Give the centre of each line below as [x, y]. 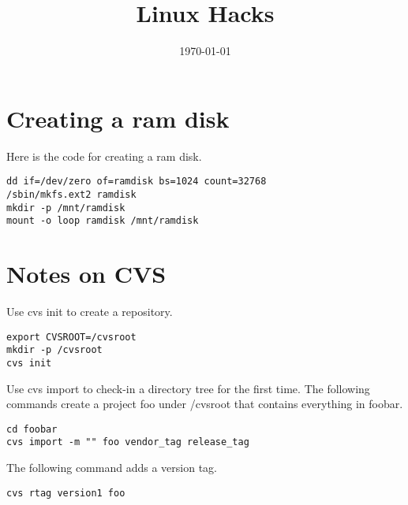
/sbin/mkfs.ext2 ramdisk [71, 194]
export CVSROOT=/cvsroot [71, 337]
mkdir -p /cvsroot [54, 350]
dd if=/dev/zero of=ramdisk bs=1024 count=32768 [137, 182]
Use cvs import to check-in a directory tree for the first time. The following [188, 388]
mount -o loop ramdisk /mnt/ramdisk [103, 221]
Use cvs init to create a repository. [90, 311]
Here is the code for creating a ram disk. [104, 156]
